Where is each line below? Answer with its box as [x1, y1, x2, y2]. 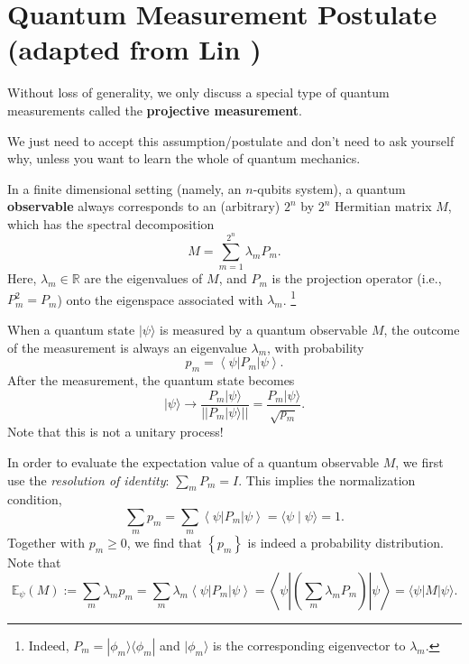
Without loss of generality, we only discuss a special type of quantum [7, 83, 390, 102]
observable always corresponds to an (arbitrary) [7, 197, 280, 216]
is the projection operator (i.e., [271, 269, 442, 288]
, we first [395, 453, 444, 471]
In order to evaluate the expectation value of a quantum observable [7, 453, 380, 471]
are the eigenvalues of [84, 269, 203, 288]
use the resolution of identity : [7, 470, 170, 489]
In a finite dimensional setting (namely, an [7, 179, 242, 198]
